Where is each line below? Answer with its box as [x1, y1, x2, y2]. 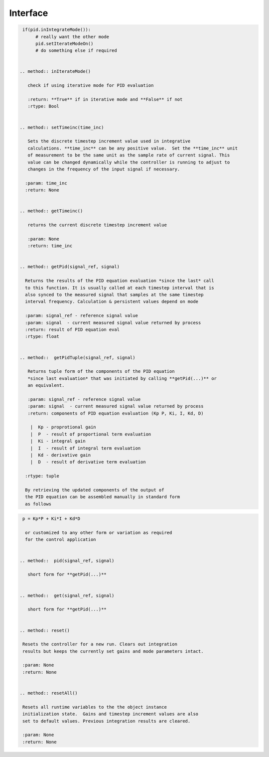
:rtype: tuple [25, 473, 60, 479]
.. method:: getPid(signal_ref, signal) [19, 264, 120, 270]
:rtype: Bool [27, 104, 60, 109]
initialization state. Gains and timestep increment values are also [22, 711, 199, 717]
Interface [9, 7, 48, 18]
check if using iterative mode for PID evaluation [27, 83, 154, 88]
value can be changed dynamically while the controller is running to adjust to [27, 159, 230, 165]
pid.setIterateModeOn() [35, 40, 94, 46]
